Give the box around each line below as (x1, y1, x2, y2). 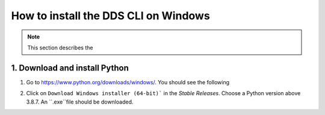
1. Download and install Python (11, 63, 129, 73)
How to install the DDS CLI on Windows (11, 9, 210, 22)
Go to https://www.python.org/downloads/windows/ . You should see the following (26, 78, 230, 85)
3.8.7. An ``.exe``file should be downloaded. (26, 98, 134, 105)
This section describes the (27, 44, 93, 51)
